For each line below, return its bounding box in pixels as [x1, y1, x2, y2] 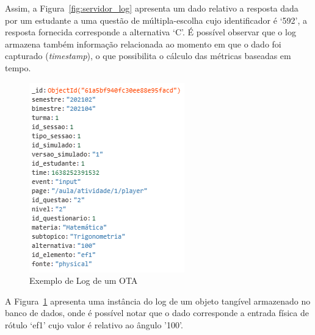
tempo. [5, 61, 31, 74]
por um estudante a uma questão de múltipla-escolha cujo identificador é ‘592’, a [5, 13, 307, 26]
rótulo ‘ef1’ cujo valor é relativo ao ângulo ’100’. [5, 318, 183, 331]
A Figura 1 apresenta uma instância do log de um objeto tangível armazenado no [5, 294, 311, 307]
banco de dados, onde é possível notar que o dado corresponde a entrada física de [5, 306, 309, 319]
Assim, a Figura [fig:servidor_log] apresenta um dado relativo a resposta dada [5, 2, 299, 14]
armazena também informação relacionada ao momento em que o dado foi [5, 37, 281, 50]
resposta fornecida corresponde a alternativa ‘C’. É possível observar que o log [5, 26, 296, 38]
